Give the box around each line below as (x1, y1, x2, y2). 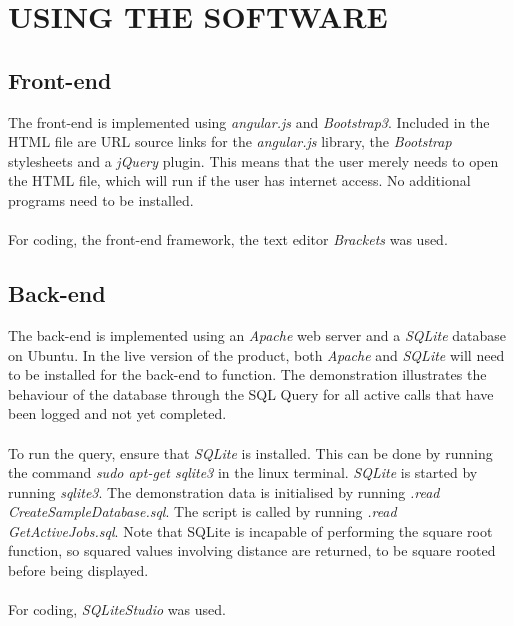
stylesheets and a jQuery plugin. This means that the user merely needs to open (8, 150, 499, 171)
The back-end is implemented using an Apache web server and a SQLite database (8, 324, 507, 345)
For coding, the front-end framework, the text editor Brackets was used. (8, 229, 448, 250)
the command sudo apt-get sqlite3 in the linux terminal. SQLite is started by (8, 462, 478, 483)
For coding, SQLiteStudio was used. (8, 599, 226, 620)
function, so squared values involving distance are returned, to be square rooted (8, 540, 496, 561)
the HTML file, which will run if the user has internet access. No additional (8, 170, 471, 191)
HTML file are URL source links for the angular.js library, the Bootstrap (8, 131, 452, 152)
